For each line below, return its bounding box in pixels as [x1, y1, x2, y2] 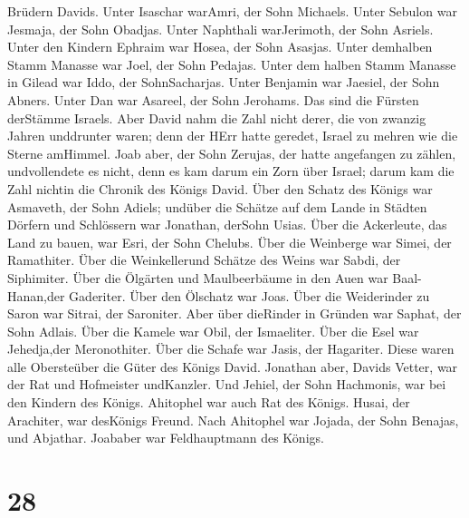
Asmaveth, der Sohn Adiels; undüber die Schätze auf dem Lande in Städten [7, 197, 427, 216]
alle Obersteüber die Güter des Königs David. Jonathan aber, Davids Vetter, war [7, 357, 458, 376]
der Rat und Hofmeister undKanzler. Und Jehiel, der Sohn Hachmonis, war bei [7, 375, 446, 394]
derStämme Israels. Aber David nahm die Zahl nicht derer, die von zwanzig [7, 108, 426, 127]
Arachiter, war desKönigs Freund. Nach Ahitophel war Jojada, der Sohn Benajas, [7, 410, 459, 429]
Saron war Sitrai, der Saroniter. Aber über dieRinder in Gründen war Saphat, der [7, 304, 462, 323]
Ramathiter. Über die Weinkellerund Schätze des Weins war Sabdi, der [7, 250, 401, 269]
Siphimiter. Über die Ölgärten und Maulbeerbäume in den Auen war [7, 268, 388, 287]
